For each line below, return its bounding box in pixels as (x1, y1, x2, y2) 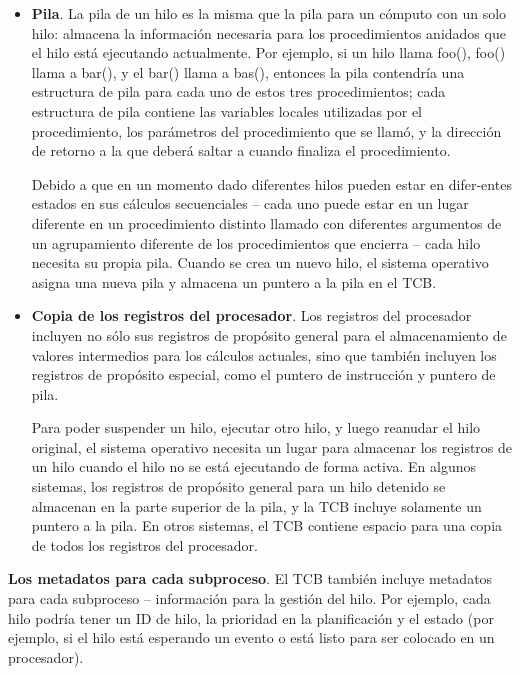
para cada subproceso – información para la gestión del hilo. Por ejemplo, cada (8, 588, 491, 609)
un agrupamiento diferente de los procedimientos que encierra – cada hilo (31, 232, 481, 253)
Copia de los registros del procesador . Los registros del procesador (31, 305, 472, 326)
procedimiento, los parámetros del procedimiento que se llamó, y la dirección (31, 120, 502, 141)
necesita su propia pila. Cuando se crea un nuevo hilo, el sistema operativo (31, 252, 489, 273)
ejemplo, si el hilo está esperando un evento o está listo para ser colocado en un (8, 627, 495, 648)
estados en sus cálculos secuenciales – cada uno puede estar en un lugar (31, 193, 469, 214)
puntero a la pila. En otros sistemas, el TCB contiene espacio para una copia (31, 515, 503, 536)
